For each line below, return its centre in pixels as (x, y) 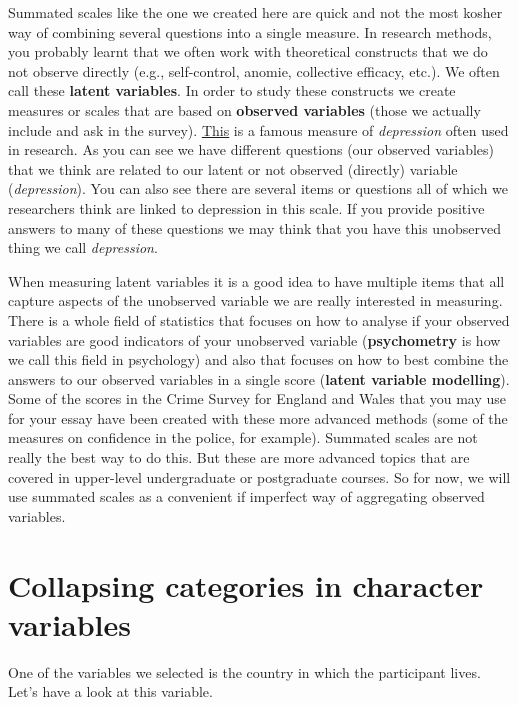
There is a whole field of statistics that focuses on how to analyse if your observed (259, 319)
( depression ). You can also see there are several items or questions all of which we (258, 188)
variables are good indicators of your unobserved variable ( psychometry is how (254, 339)
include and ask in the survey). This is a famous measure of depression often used (258, 129)
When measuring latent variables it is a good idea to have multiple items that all (256, 280)
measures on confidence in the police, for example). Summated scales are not (243, 437)
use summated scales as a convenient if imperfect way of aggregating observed (246, 496)
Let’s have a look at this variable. (110, 691)
